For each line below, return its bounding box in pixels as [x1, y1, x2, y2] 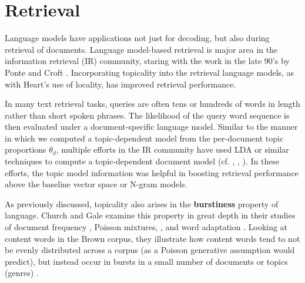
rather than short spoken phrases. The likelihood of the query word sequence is [5, 109, 290, 121]
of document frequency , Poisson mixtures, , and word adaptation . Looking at [5, 221, 288, 233]
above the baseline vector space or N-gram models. [5, 178, 187, 190]
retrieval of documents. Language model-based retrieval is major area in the [5, 43, 278, 55]
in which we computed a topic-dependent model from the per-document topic [5, 132, 284, 144]
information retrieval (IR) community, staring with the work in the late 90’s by [5, 55, 290, 67]
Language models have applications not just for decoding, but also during [5, 32, 270, 44]
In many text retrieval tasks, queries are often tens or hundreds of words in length [5, 97, 300, 110]
